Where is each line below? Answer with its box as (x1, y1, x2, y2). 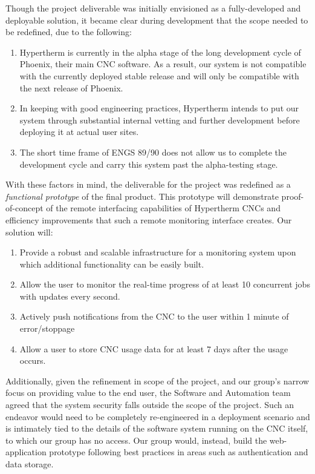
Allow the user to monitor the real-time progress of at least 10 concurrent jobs (19, 278, 310, 291)
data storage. (5, 458, 54, 470)
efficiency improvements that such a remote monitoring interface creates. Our (5, 213, 292, 226)
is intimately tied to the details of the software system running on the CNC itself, (5, 422, 308, 435)
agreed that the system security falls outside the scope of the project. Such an (5, 398, 294, 411)
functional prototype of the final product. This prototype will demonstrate (5, 189, 279, 202)
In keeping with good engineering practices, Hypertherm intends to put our (19, 102, 299, 114)
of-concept (5, 202, 44, 214)
